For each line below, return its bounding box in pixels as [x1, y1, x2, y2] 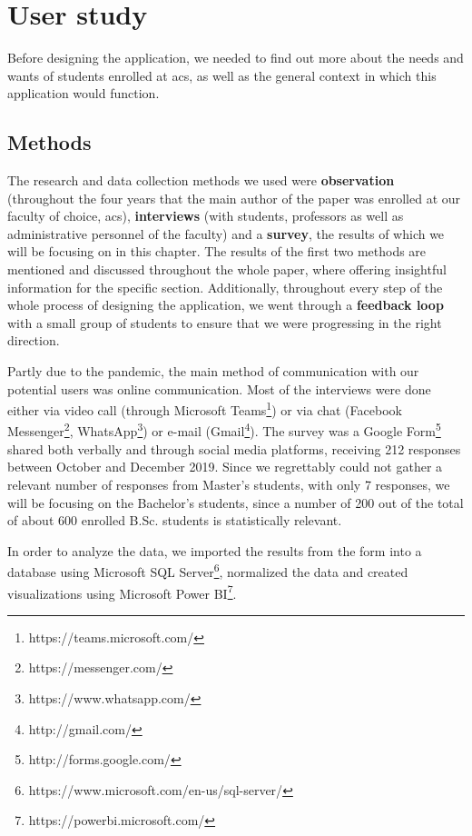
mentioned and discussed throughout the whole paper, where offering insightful [7, 260, 447, 279]
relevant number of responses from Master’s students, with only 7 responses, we [7, 474, 450, 493]
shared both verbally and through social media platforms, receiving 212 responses [7, 439, 461, 458]
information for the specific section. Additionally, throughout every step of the [7, 277, 443, 296]
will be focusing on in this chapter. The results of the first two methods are [7, 242, 427, 261]
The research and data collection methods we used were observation [7, 171, 395, 190]
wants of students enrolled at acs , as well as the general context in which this [7, 65, 437, 85]
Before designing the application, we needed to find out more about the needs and [7, 48, 464, 67]
